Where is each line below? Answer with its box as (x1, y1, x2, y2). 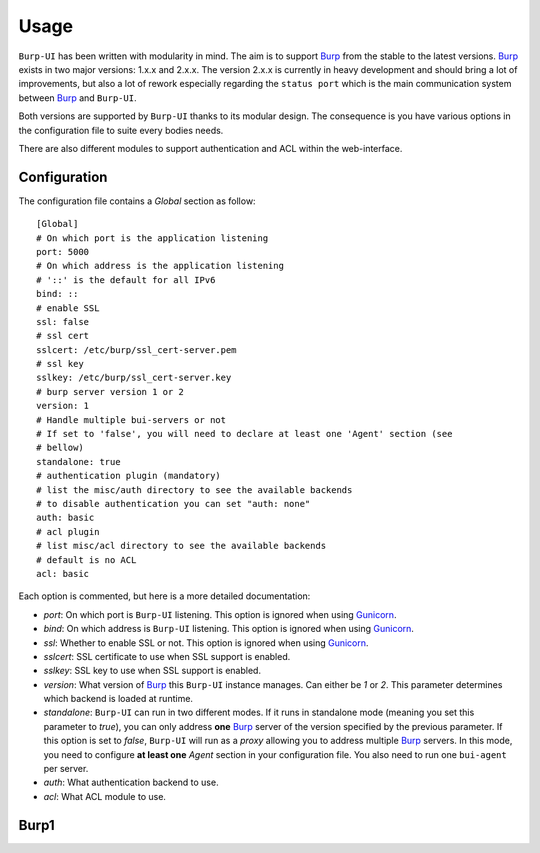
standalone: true (36, 456, 121, 467)
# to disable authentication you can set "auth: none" (36, 498, 311, 509)
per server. (43, 763, 89, 775)
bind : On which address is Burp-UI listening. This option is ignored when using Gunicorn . (43, 623, 415, 635)
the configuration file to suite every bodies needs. (18, 124, 224, 136)
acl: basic (36, 568, 90, 579)
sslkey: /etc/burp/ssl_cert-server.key (36, 372, 232, 384)
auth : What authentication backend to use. (43, 776, 219, 789)
